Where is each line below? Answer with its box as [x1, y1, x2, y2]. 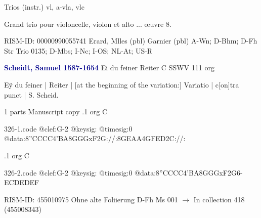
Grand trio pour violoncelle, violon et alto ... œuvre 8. [4, 18, 171, 29]
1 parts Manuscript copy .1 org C [4, 106, 108, 117]
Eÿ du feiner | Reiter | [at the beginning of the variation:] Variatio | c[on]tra [4, 79, 239, 90]
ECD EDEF [4, 177, 39, 188]
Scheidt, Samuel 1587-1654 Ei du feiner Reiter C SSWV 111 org [4, 62, 214, 73]
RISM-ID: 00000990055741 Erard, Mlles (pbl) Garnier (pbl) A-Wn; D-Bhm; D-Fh [4, 35, 257, 46]
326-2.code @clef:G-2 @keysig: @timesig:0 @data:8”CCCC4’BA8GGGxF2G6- [4, 167, 243, 178]
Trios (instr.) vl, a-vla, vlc [4, 2, 84, 12]
